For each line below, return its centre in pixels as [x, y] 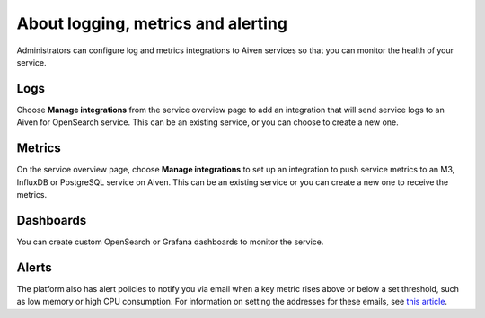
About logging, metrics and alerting [152, 23]
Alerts [35, 267]
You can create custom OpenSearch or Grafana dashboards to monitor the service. [170, 242]
